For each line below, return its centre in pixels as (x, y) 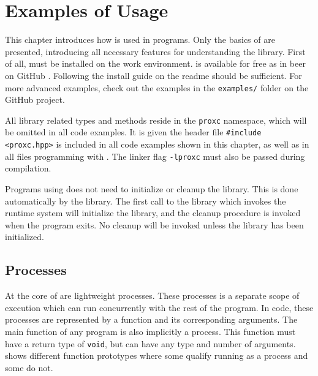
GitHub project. (35, 100)
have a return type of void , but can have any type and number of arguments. (150, 343)
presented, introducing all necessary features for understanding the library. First (155, 51)
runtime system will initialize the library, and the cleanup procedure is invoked (153, 213)
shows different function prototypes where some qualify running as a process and (157, 355)
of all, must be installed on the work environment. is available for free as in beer (155, 63)
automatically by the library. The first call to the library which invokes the (146, 201)
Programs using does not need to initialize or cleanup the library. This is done (152, 188)
